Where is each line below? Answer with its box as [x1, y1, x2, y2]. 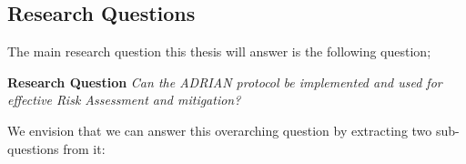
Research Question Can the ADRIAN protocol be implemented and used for [7, 72, 442, 91]
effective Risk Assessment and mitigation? [7, 90, 241, 109]
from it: [63, 138, 106, 158]
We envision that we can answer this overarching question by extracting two [7, 120, 432, 139]
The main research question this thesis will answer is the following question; [7, 42, 431, 61]
